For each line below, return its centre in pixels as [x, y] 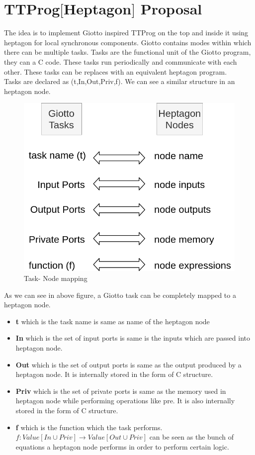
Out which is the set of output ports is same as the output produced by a [128, 364]
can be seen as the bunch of [191, 437]
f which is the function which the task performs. [89, 427]
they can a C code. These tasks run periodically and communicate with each [121, 61]
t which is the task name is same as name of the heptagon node [113, 321]
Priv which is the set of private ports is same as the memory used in [121, 391]
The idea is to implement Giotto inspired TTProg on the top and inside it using [126, 33]
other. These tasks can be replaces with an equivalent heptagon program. [116, 71]
